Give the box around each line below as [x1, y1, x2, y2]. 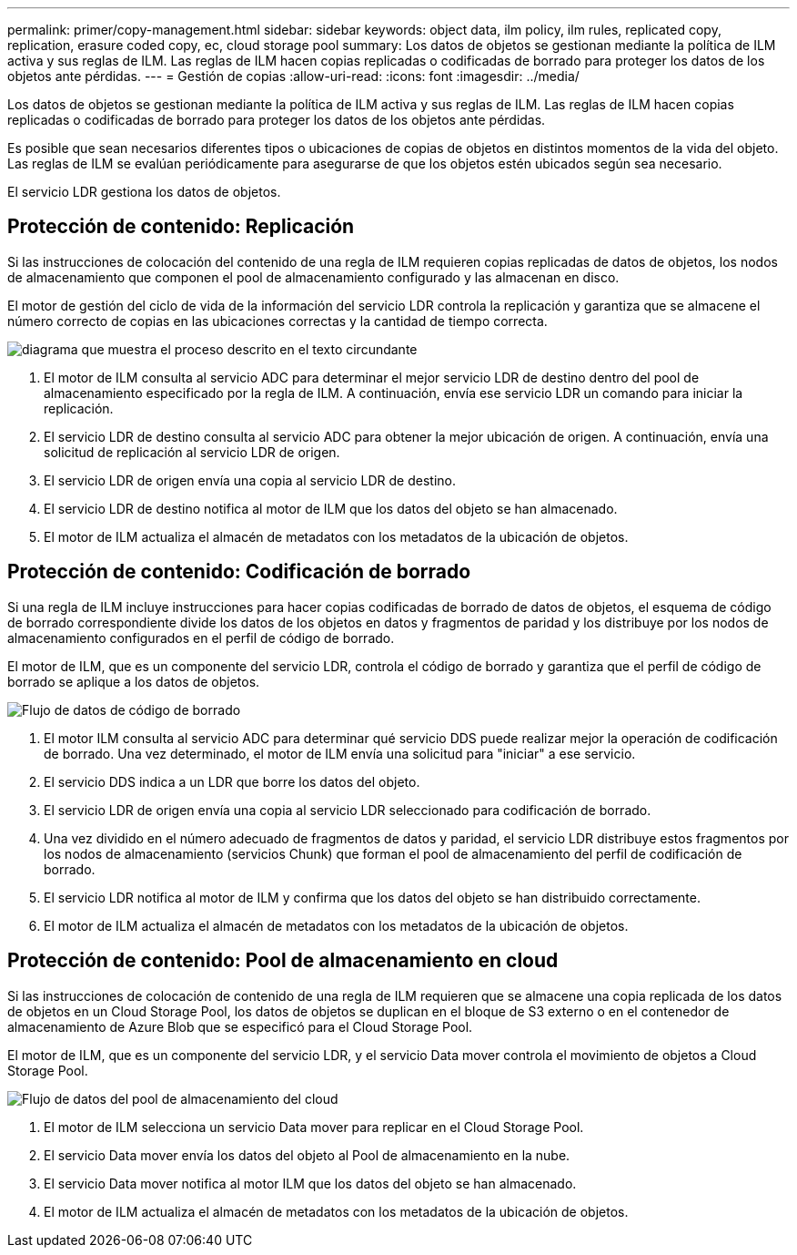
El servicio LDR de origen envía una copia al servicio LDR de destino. [44, 472, 456, 488]
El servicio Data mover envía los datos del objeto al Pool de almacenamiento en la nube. [44, 1147, 570, 1163]
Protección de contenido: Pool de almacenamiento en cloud [7, 949, 559, 973]
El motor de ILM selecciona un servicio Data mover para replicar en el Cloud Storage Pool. [44, 1118, 584, 1135]
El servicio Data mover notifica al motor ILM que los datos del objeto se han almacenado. [44, 1175, 577, 1191]
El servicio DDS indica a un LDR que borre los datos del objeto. [44, 773, 420, 790]
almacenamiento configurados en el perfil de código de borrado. [7, 629, 395, 646]
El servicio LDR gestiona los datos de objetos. [7, 184, 281, 199]
